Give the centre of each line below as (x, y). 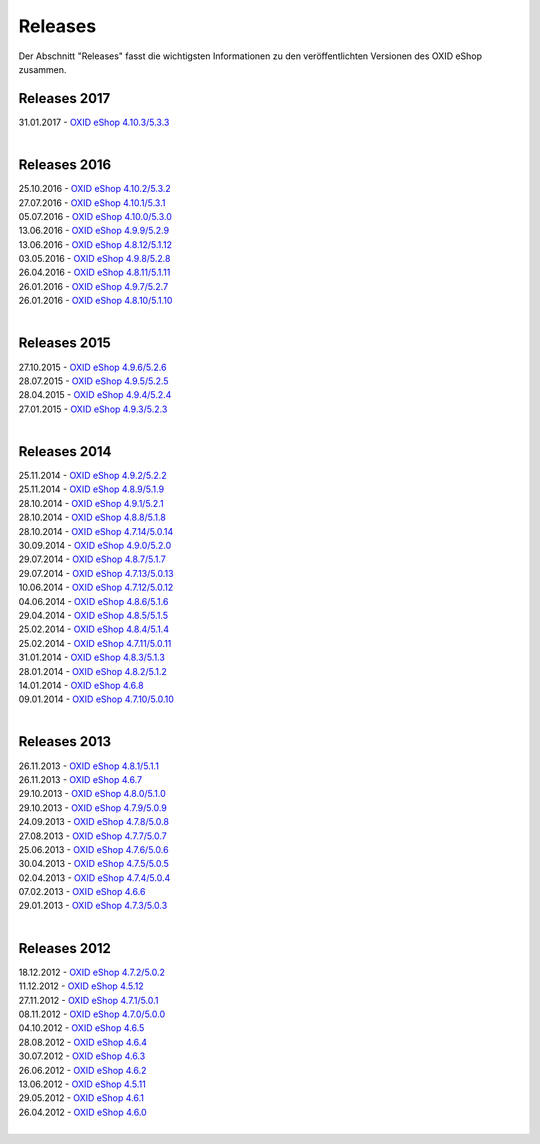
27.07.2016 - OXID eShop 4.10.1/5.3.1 (92, 202)
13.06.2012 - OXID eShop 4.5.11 (82, 1084)
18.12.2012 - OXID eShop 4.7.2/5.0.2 (91, 972)
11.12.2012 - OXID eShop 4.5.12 (81, 986)
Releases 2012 (65, 948)
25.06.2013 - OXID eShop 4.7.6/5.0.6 (93, 849)
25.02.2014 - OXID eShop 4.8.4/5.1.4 (94, 629)
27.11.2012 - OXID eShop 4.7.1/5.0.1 (88, 1000)
